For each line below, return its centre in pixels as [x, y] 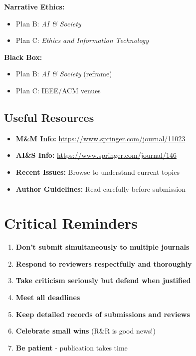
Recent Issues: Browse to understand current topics [98, 172]
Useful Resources [49, 117]
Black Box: [23, 57]
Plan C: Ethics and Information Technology [82, 40]
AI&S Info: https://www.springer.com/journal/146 [96, 155]
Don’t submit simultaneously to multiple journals [102, 247]
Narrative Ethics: [34, 6]
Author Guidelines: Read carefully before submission [101, 188]
